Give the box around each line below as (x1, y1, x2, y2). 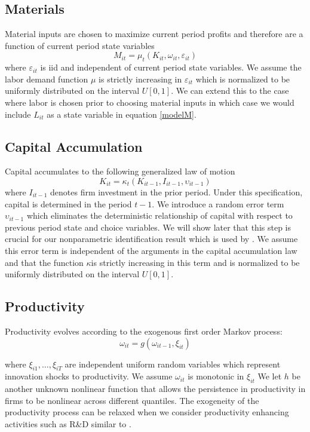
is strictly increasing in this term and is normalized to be (91, 256, 300, 268)
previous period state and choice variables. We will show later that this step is (5, 220, 291, 233)
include (5, 108, 31, 120)
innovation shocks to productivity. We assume (5, 370, 173, 382)
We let (257, 370, 282, 382)
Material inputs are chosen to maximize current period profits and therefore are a (5, 27, 303, 40)
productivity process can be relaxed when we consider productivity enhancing (5, 406, 289, 418)
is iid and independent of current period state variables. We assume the (40, 61, 302, 73)
